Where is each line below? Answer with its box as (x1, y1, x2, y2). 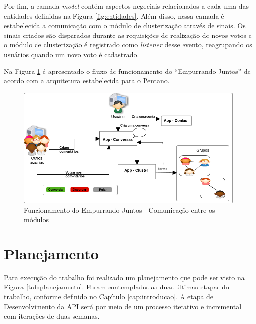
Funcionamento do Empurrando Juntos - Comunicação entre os (24, 205, 215, 215)
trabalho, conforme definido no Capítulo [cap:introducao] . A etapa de (4, 291, 214, 301)
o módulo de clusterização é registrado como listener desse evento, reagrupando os (4, 39, 252, 50)
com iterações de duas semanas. (4, 311, 100, 321)
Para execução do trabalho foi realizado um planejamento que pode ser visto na (4, 272, 245, 282)
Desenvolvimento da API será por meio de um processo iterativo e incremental (4, 301, 242, 311)
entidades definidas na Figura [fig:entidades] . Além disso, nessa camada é (4, 10, 224, 21)
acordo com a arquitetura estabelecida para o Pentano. (4, 75, 170, 86)
